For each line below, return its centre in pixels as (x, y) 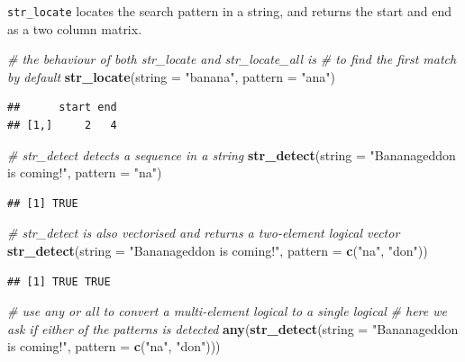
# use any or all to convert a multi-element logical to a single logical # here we (227, 311)
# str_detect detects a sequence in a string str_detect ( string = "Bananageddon (232, 154)
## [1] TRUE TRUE (59, 281)
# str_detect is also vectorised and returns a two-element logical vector (204, 233)
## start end (62, 108)
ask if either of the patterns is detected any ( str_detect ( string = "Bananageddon (233, 328)
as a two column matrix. (75, 28)
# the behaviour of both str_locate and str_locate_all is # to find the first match (232, 59)
